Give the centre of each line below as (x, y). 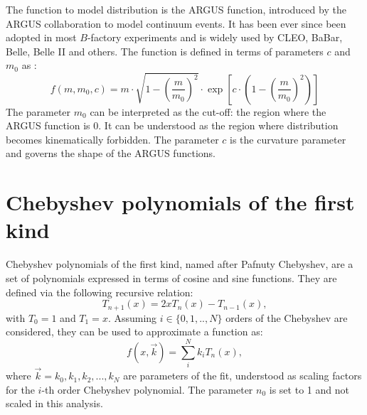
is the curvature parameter (288, 139)
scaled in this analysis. (54, 403)
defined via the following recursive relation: (100, 292)
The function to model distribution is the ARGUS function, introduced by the (176, 9)
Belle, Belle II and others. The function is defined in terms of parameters (165, 51)
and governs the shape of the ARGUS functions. (111, 153)
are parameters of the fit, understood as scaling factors (243, 376)
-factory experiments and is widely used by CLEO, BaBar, (215, 37)
